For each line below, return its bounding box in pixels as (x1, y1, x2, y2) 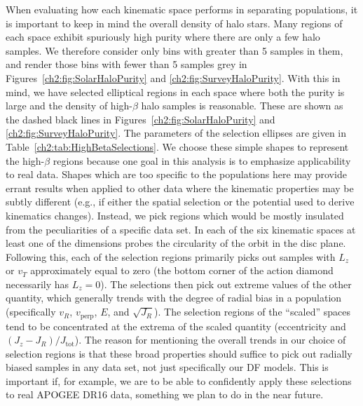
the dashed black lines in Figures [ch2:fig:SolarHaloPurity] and (6, 111, 275, 126)
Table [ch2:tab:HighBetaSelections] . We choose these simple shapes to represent (6, 139, 349, 154)
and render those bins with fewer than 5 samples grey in (6, 57, 247, 72)
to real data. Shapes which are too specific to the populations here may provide (6, 167, 347, 182)
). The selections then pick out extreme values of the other (100, 276, 352, 291)
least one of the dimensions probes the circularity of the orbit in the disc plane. (6, 236, 346, 250)
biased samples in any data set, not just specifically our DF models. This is (6, 360, 329, 374)
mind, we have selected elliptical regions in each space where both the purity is (6, 84, 345, 99)
